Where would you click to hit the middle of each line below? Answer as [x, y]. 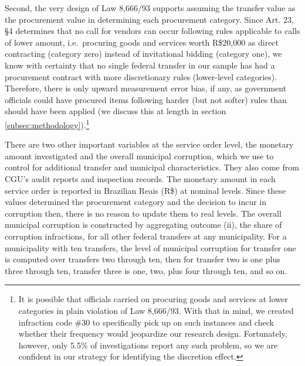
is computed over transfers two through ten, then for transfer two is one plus [143, 259]
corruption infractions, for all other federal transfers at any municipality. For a [146, 236]
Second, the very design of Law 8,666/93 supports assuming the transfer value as [150, 8]
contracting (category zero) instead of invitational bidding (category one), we [143, 54]
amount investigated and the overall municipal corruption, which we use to [139, 155]
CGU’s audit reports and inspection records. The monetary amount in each [140, 178]
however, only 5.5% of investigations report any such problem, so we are [148, 345]
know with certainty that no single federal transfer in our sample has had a [140, 65]
